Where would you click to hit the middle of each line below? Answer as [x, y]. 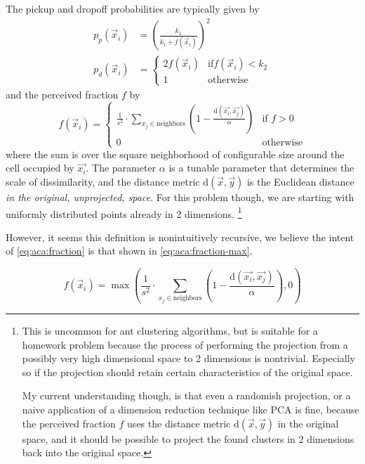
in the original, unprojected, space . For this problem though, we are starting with [180, 197]
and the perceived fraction [62, 94]
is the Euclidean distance [300, 182]
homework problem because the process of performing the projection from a [185, 344]
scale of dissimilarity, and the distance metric [103, 182]
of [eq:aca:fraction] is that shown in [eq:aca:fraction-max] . [129, 251]
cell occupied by [40, 168]
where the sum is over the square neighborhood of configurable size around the [175, 154]
